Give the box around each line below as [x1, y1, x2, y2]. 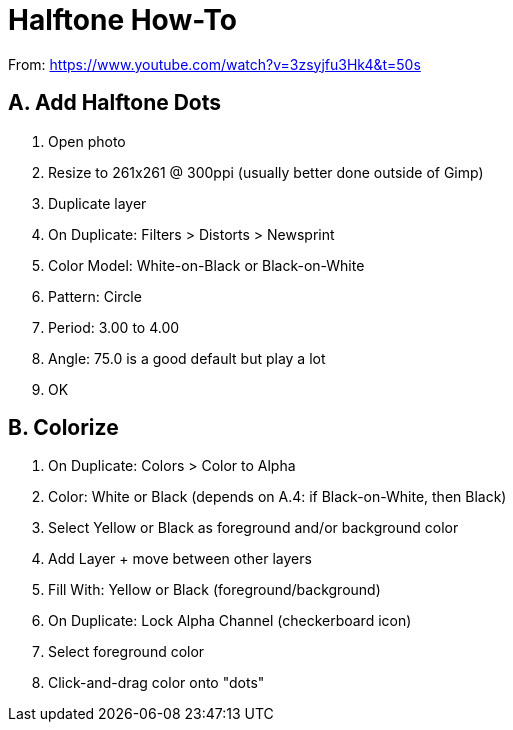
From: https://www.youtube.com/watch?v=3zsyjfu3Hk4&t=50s [8, 55, 421, 73]
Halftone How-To [8, 3, 237, 37]
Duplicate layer [48, 194, 147, 212]
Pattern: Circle [48, 287, 142, 305]
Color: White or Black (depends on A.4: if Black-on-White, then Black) [48, 488, 507, 506]
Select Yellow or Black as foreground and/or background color [48, 519, 459, 537]
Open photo [48, 132, 126, 150]
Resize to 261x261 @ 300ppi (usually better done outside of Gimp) [48, 163, 484, 181]
